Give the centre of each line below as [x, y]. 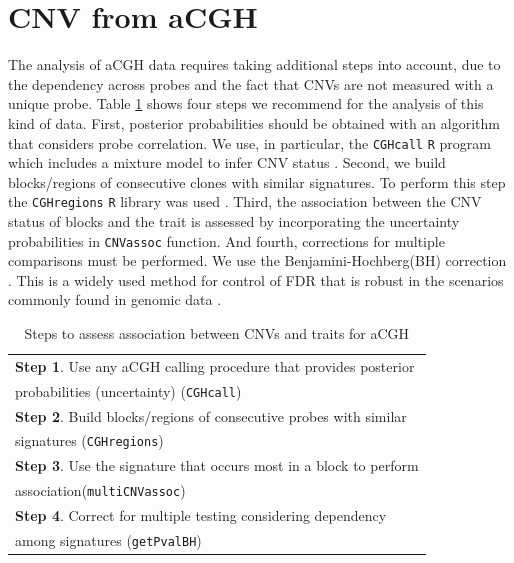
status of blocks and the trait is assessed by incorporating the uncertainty [234, 221]
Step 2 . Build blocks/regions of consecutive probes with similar [211, 415]
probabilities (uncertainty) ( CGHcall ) [128, 390]
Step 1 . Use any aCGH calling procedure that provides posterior [215, 365]
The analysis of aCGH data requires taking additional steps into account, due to [254, 64]
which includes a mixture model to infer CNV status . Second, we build [227, 162]
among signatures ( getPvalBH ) [108, 539]
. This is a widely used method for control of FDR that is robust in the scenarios [256, 279]
